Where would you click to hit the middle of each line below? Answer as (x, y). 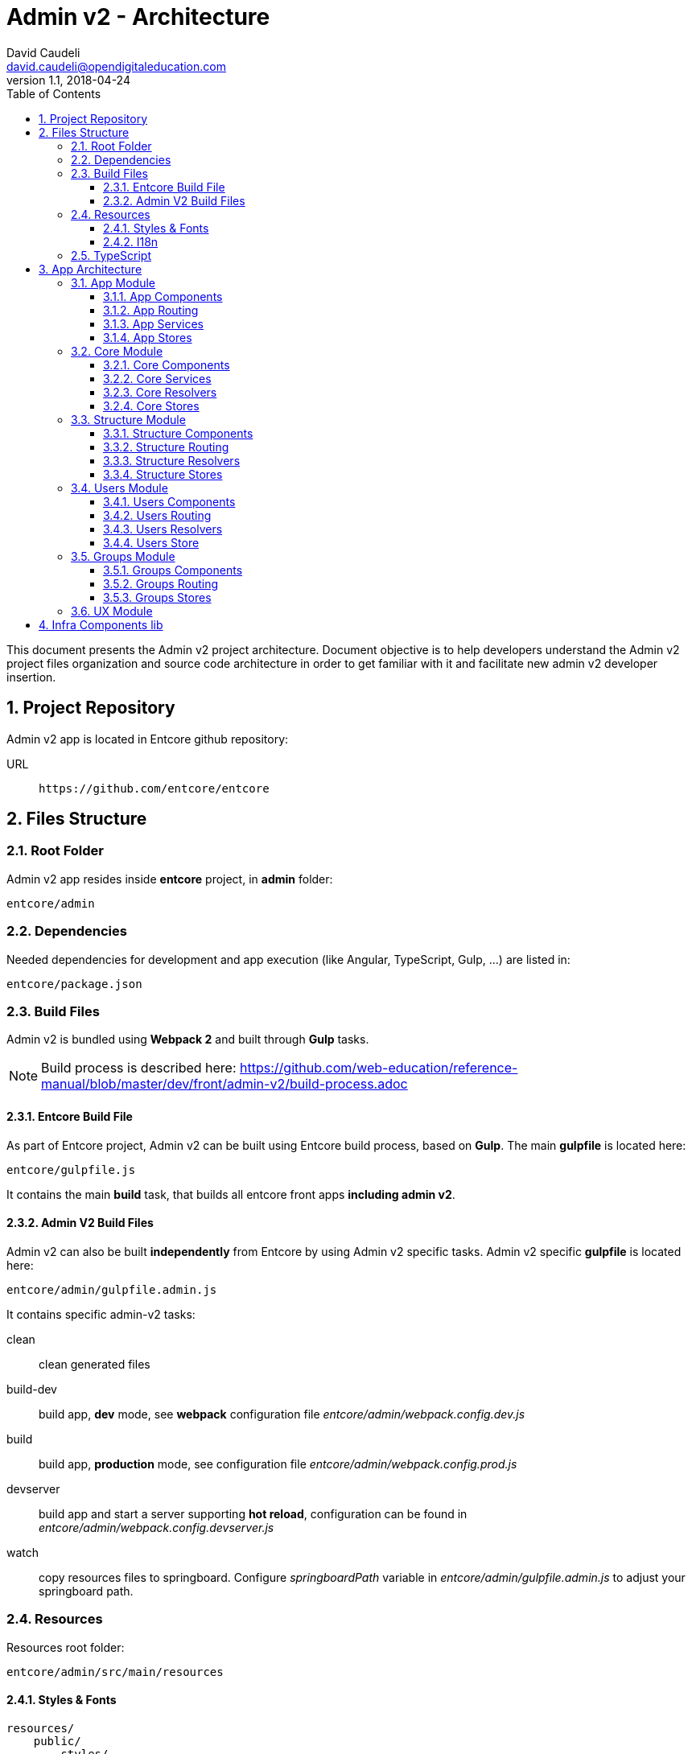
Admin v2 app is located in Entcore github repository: (148, 739)
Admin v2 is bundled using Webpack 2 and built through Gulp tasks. (188, 1040)
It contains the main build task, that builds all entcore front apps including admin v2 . (231, 1194)
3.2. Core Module (117, 351)
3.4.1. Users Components (169, 501)
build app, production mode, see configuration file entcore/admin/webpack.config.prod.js (278, 1464)
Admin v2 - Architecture (138, 17)
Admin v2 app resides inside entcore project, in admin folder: (170, 879)
